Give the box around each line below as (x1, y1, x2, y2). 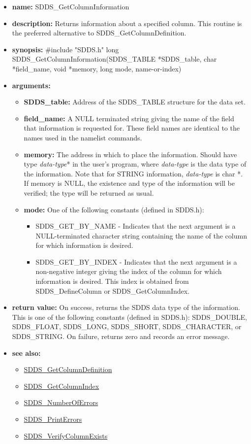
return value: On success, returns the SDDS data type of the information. (12, 302, 240, 312)
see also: (12, 347, 41, 358)
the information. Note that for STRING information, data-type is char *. (24, 168, 243, 178)
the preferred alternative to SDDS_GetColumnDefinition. (12, 28, 187, 38)
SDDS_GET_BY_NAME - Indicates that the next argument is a (35, 221, 236, 231)
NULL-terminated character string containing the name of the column (35, 230, 247, 240)
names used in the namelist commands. (24, 132, 142, 142)
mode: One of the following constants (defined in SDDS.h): (24, 204, 204, 214)
